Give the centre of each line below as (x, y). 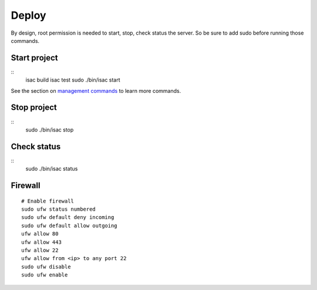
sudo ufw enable (45, 275)
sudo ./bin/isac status (52, 169)
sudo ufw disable (46, 267)
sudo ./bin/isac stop (50, 130)
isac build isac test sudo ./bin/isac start (73, 80)
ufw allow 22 (40, 250)
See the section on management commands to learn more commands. (96, 90)
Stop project (34, 108)
